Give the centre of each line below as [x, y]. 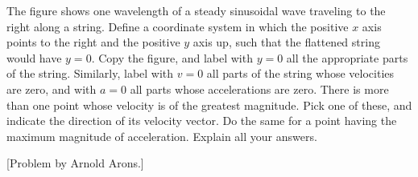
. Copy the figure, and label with [172, 57]
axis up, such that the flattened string [286, 42]
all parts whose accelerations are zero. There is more [259, 88]
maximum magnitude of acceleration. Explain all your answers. [162, 136]
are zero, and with [52, 88]
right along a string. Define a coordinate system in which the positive [178, 26]
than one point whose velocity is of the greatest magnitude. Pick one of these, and [209, 105]
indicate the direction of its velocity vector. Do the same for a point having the [202, 121]
